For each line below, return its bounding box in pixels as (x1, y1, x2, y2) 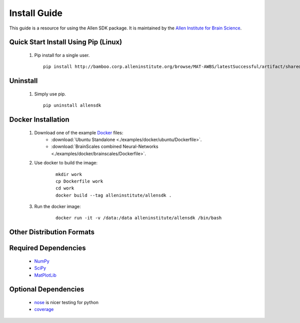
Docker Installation (9, 115, 69, 123)
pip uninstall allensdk (43, 102, 101, 108)
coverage (34, 306, 54, 312)
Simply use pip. (34, 90, 66, 97)
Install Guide (9, 7, 62, 18)
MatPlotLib (34, 272, 57, 278)
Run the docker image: (34, 203, 81, 209)
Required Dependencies (9, 244, 86, 252)
